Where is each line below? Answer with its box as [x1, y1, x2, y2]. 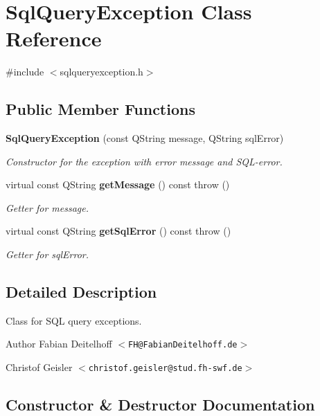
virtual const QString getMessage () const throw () [6, 177, 230, 192]
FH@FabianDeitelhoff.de [128, 340, 238, 350]
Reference [6, 24, 102, 53]
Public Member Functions [6, 98, 195, 120]
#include [6, 64, 44, 79]
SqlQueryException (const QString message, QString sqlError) [6, 131, 284, 145]
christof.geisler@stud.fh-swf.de [88, 363, 242, 374]
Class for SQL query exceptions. [6, 313, 142, 327]
